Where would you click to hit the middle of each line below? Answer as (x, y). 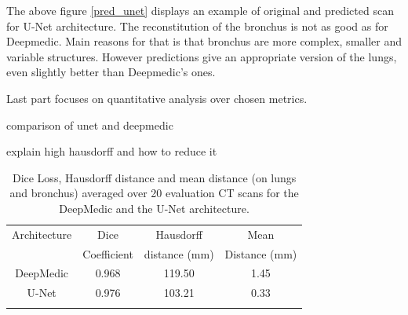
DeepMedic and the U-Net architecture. (154, 208)
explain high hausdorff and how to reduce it (112, 151)
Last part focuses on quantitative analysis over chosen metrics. (157, 98)
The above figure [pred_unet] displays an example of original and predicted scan (200, 10)
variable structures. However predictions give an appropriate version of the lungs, (202, 56)
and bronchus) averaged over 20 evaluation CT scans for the (154, 193)
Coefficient (108, 253)
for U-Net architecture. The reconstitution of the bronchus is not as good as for (197, 26)
